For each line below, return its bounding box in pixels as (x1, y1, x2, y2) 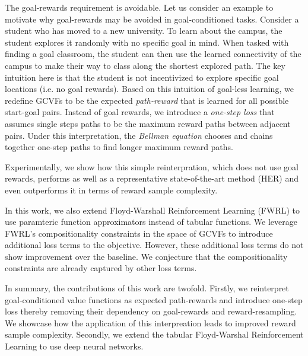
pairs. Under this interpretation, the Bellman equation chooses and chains (5, 129, 273, 141)
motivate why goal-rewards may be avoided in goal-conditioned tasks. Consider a (5, 12, 299, 25)
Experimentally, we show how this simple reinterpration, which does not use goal (5, 160, 299, 173)
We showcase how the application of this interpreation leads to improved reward (5, 316, 296, 329)
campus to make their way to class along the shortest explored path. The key (5, 59, 285, 71)
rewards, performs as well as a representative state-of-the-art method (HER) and (5, 172, 299, 185)
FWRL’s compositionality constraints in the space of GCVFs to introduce (5, 227, 273, 239)
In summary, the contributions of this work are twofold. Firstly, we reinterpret (5, 282, 289, 294)
